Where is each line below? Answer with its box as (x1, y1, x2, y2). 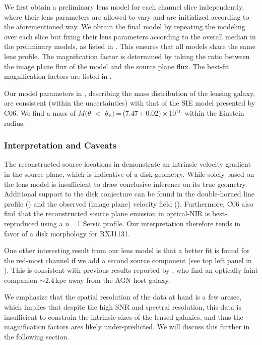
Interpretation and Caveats (4, 139, 117, 152)
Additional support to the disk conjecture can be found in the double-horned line (4, 188, 254, 199)
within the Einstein (184, 107, 244, 118)
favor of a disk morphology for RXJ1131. (4, 228, 130, 238)
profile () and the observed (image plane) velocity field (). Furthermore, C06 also (4, 198, 253, 209)
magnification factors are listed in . (4, 71, 112, 81)
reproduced (4, 218, 39, 228)
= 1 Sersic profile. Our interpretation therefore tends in (70, 218, 241, 228)
